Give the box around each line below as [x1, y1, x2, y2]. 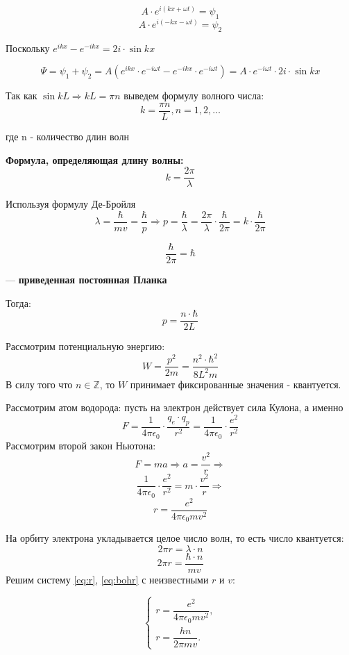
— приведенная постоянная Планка [6, 272, 167, 286]
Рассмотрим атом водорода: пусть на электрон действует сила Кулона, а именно [6, 400, 343, 415]
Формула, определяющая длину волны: [6, 152, 184, 167]
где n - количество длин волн [6, 129, 129, 143]
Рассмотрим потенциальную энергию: [6, 339, 165, 354]
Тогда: [6, 295, 31, 310]
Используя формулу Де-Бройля [6, 197, 136, 211]
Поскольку [6, 40, 50, 55]
